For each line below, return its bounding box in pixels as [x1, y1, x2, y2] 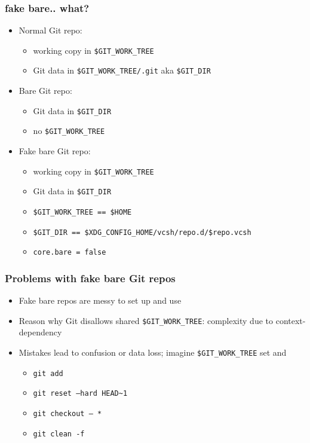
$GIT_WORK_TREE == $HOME [33, 207, 132, 216]
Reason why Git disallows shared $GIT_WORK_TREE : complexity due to [19, 314, 273, 326]
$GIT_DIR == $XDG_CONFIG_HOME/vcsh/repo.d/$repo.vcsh [33, 228, 251, 237]
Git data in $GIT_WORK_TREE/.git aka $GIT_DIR [33, 64, 211, 77]
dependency [19, 326, 62, 338]
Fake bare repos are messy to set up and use [19, 294, 182, 307]
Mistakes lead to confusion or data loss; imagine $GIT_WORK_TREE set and [19, 346, 287, 358]
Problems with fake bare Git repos [5, 270, 176, 285]
